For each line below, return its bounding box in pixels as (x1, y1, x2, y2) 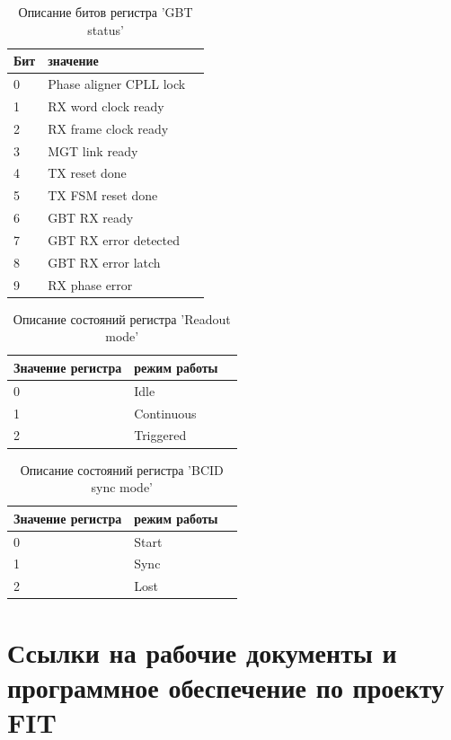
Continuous (134, 403, 197, 422)
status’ (87, 20, 124, 39)
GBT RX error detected (48, 230, 181, 249)
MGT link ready (48, 141, 138, 160)
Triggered (134, 426, 187, 445)
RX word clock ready (48, 96, 164, 115)
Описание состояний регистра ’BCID (20, 460, 224, 479)
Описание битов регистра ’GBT (18, 3, 193, 21)
